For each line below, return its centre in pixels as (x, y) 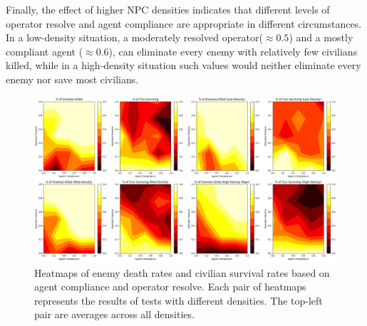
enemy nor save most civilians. (72, 79)
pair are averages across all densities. (114, 314)
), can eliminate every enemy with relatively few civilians (233, 51)
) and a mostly (321, 37)
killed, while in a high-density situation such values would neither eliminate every (183, 65)
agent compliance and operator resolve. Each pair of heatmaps (170, 286)
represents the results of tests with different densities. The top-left (179, 300)
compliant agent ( (45, 51)
